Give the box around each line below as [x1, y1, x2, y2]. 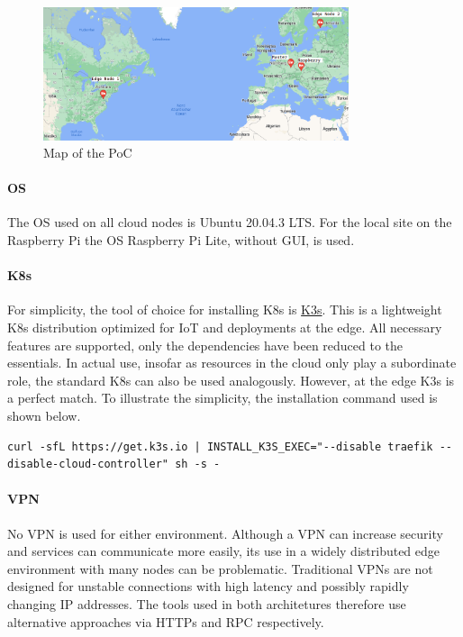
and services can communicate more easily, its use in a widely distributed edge [7, 541, 440, 560]
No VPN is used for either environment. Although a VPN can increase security [7, 523, 443, 542]
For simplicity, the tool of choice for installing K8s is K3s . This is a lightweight [7, 300, 442, 319]
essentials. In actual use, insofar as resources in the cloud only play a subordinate [7, 353, 457, 372]
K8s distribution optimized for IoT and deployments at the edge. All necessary [7, 318, 442, 337]
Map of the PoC [43, 143, 132, 162]
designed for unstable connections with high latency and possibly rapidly [7, 577, 409, 596]
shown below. [7, 406, 81, 425]
